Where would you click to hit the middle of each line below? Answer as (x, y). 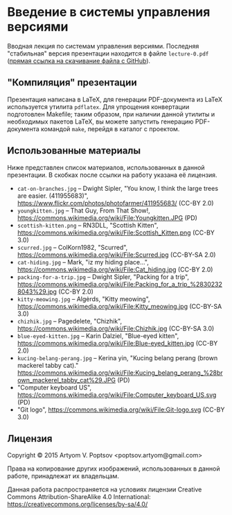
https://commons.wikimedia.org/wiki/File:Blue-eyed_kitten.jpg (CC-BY (117, 343)
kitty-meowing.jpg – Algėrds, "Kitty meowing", (83, 298)
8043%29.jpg (37, 292)
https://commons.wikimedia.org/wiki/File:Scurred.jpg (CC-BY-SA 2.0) (116, 255)
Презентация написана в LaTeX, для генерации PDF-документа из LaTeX (115, 99)
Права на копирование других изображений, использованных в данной (114, 468)
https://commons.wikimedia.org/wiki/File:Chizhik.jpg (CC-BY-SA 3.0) (116, 328)
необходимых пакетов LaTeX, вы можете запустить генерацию (100, 121)
